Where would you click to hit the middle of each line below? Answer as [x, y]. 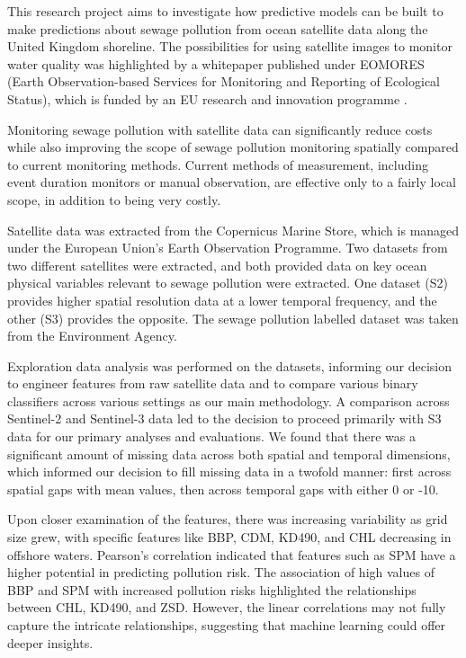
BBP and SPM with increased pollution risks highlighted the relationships [212, 589]
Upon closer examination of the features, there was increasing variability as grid [228, 519]
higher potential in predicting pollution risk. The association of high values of [221, 572]
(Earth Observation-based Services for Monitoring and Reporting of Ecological [224, 81]
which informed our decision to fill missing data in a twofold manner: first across [229, 471]
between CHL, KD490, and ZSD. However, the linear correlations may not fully [227, 607]
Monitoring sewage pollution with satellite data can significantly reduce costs [220, 129]
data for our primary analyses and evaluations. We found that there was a [211, 436]
